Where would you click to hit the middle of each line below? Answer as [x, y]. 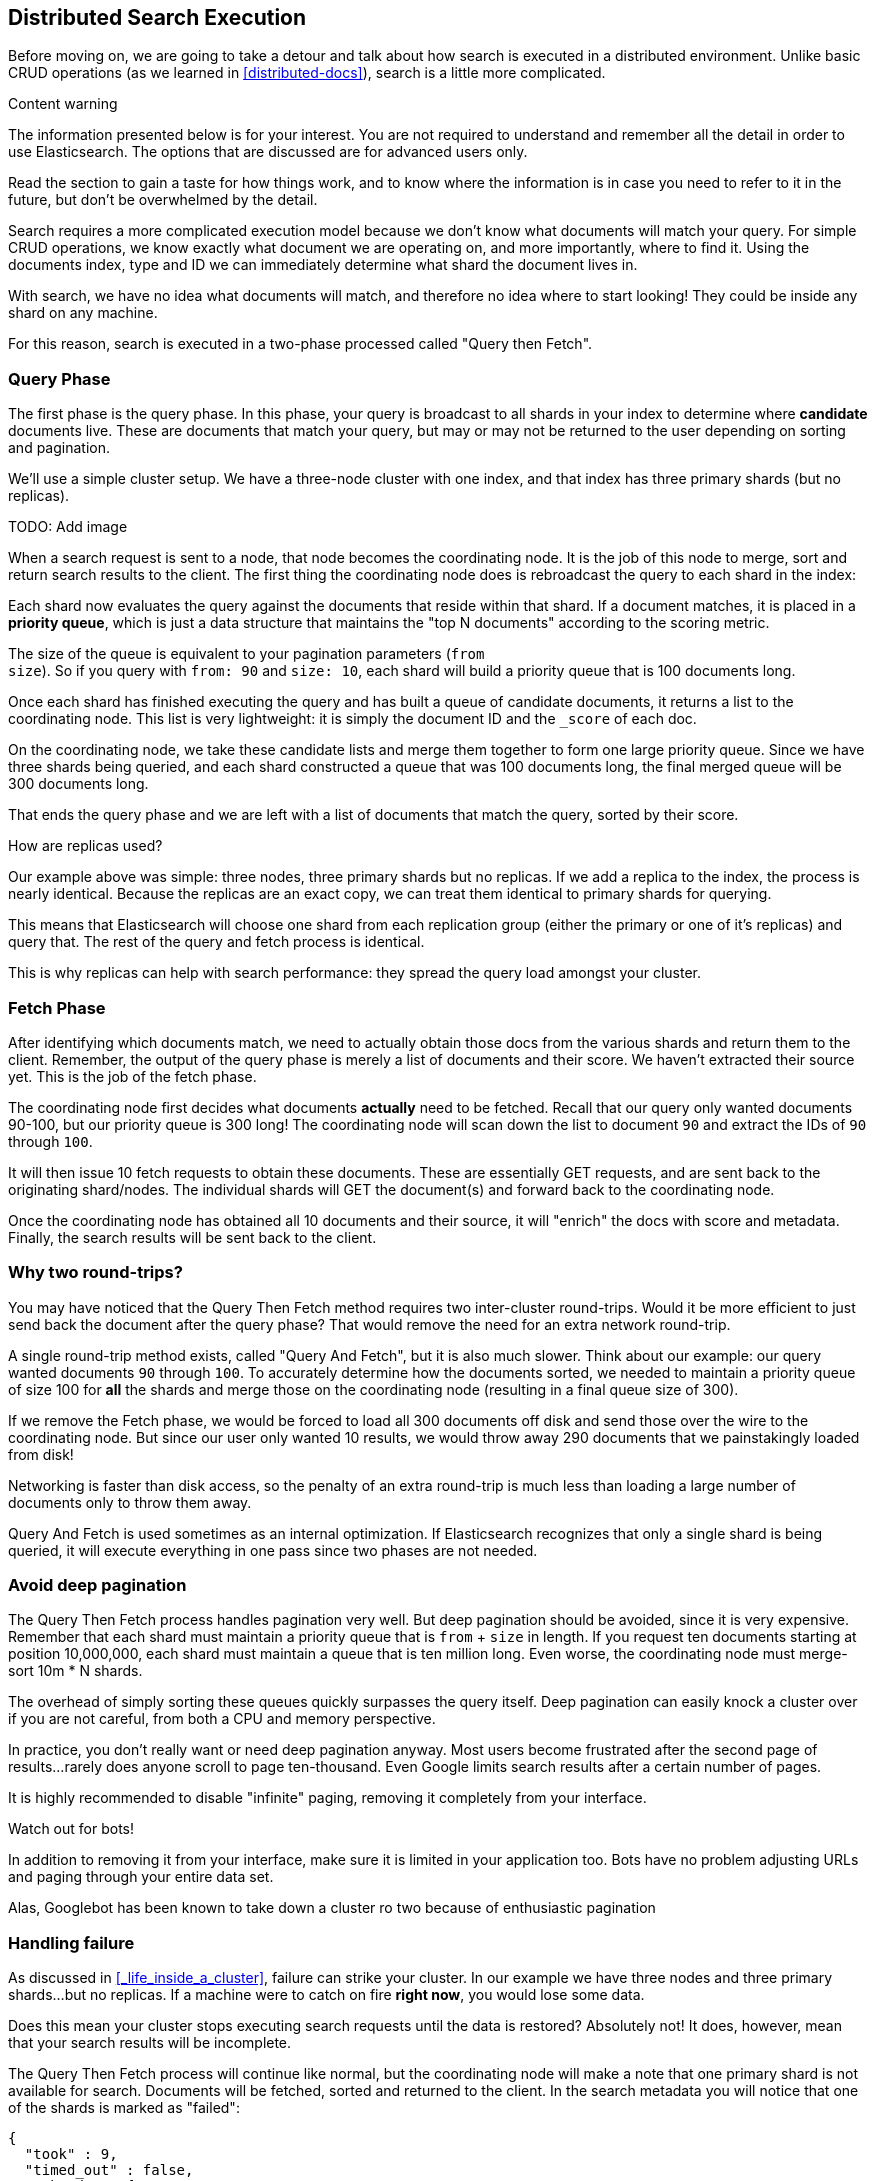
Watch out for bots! [71, 1829]
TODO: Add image [68, 527]
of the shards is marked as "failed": [124, 2108]
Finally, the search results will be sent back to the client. [192, 1237]
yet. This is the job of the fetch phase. [132, 1076]
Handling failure [71, 1942]
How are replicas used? [85, 846]
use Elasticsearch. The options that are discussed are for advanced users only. [268, 152]
